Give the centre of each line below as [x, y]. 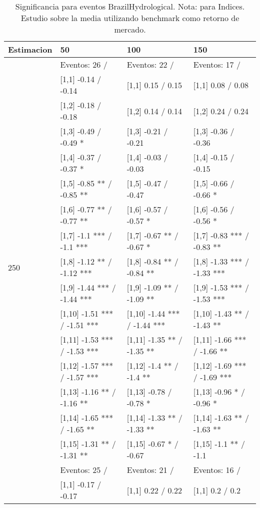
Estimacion [30, 49]
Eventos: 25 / [84, 470]
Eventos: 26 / [84, 64]
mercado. [130, 29]
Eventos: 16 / [217, 470]
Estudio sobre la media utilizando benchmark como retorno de [130, 18]
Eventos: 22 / [150, 64]
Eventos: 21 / [150, 470]
